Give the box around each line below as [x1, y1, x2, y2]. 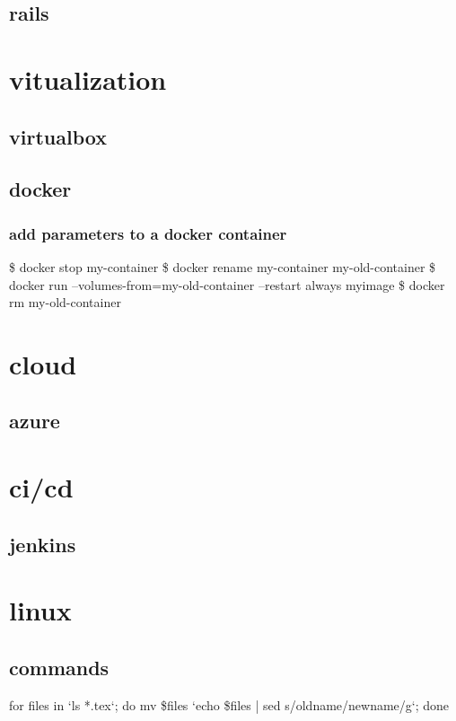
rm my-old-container [9, 293, 121, 312]
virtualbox [9, 122, 107, 150]
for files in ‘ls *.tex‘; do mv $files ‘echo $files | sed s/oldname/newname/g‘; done [9, 695, 450, 714]
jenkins [9, 530, 76, 558]
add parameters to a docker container [9, 222, 287, 244]
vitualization [9, 60, 167, 97]
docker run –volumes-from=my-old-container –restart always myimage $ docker [9, 275, 445, 294]
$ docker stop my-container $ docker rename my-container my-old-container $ [9, 257, 436, 276]
